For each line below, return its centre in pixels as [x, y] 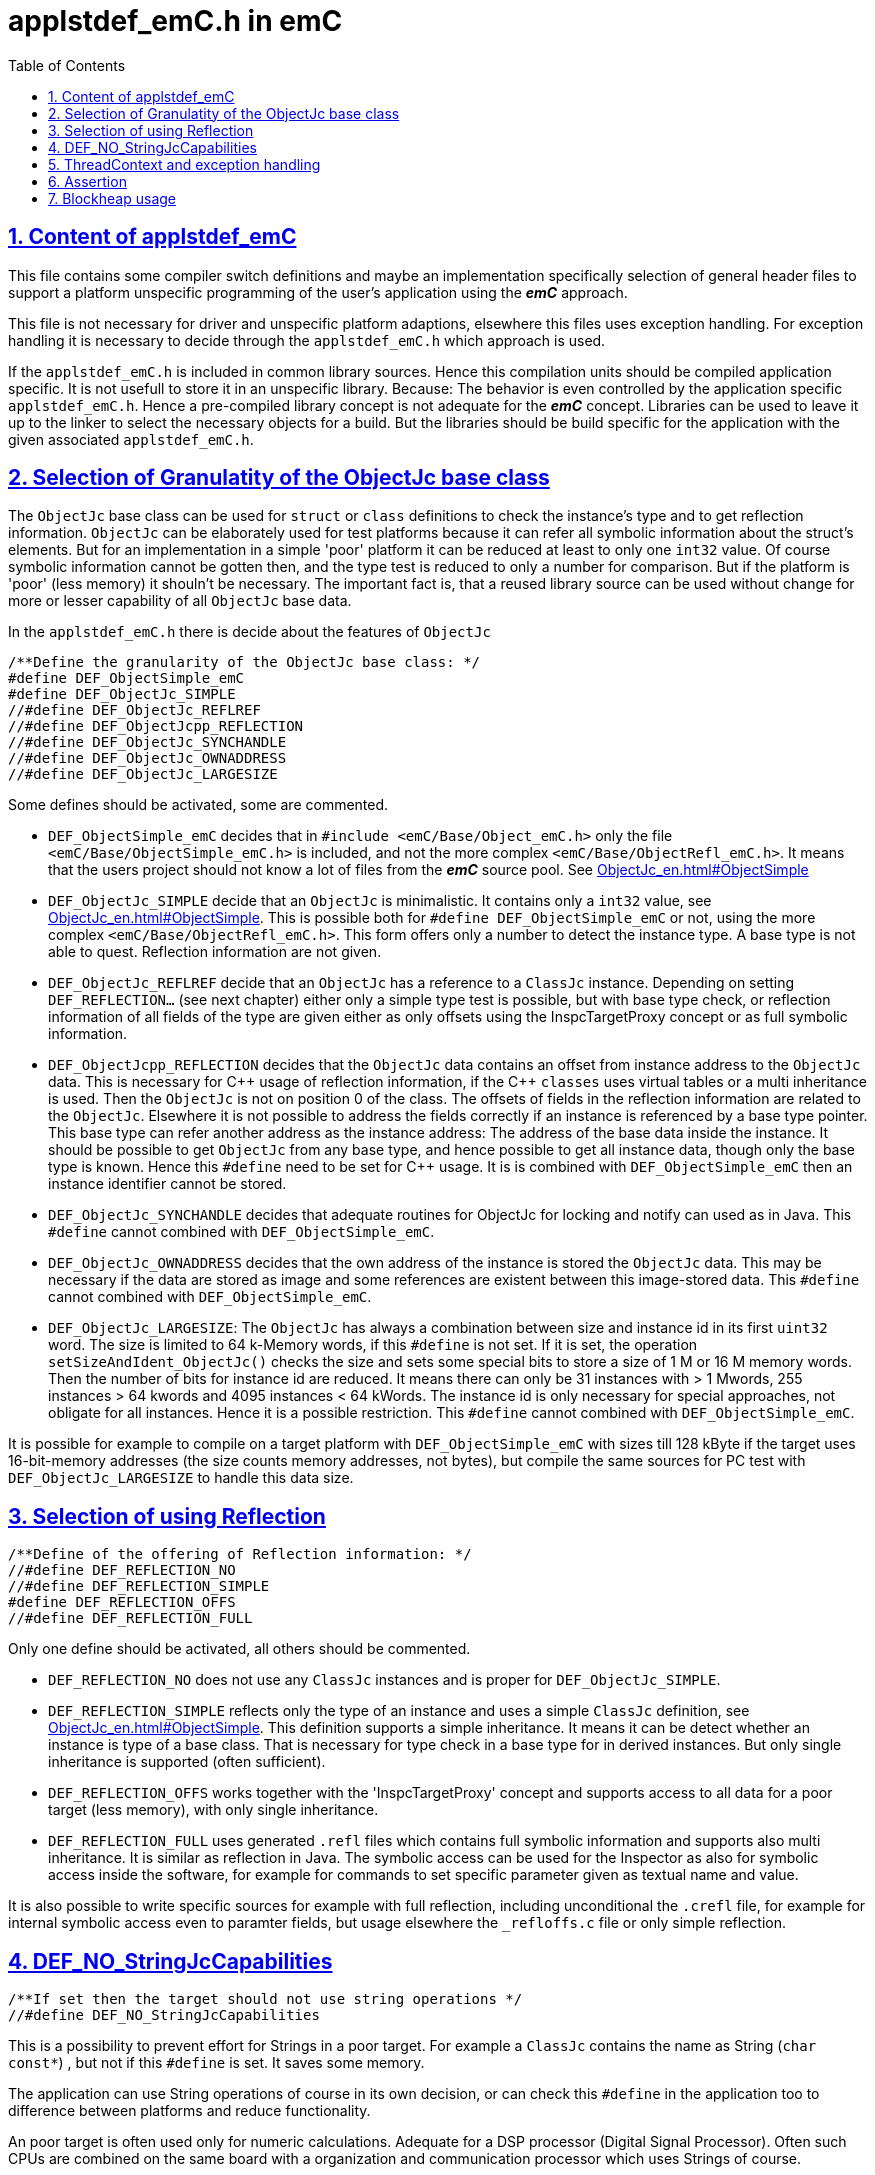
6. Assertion [87, 181]
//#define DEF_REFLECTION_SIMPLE [139, 1586]
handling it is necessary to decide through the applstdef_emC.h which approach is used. [307, 340]
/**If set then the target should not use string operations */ [265, 1999]
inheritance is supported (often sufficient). [187, 1762]
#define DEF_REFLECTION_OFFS [122, 1602]
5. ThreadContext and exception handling [184, 164]
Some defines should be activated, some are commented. [198, 805]
